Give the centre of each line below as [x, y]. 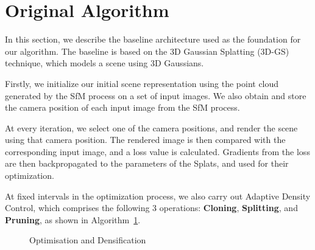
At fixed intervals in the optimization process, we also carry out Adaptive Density [158, 196]
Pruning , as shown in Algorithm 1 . [73, 219]
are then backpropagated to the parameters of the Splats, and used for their [147, 163]
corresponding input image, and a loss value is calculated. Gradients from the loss [157, 151]
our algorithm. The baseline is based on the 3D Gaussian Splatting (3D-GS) [147, 51]
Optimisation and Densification [88, 240]
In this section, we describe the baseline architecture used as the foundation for [153, 39]
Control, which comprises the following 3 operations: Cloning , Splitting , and [151, 208]
